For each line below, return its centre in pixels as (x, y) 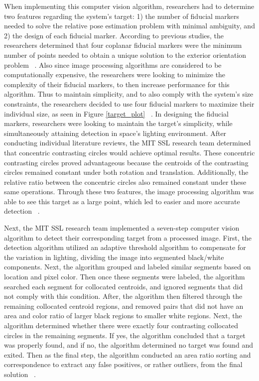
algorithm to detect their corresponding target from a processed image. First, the (128, 237)
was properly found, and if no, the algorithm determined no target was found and (129, 345)
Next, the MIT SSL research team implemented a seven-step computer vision (122, 228)
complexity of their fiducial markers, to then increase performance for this (117, 84)
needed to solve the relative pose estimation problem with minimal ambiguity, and (129, 26)
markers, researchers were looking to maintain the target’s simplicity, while (118, 123)
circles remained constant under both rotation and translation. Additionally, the (126, 172)
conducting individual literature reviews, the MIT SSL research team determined (128, 143)
